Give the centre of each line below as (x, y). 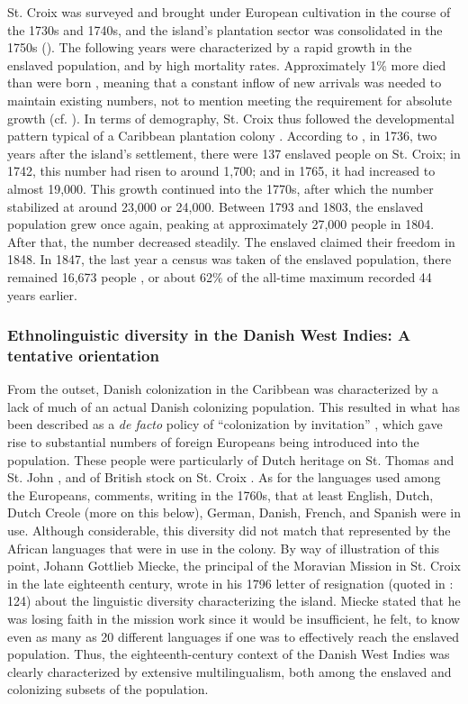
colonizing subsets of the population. (108, 689)
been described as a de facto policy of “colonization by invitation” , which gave (225, 424)
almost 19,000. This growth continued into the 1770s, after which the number (220, 188)
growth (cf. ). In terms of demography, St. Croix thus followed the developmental (231, 118)
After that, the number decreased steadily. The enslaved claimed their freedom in (231, 241)
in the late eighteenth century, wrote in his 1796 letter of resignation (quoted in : (230, 583)
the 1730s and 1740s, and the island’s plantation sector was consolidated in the (225, 29)
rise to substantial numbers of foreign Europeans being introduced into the (213, 442)
